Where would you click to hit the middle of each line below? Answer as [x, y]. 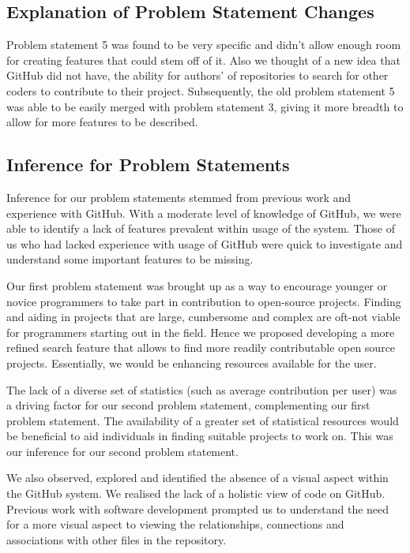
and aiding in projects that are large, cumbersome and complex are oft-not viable [203, 317]
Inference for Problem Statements [148, 164]
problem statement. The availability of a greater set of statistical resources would [203, 420]
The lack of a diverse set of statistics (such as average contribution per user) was [202, 389]
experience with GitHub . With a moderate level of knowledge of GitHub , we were [204, 213]
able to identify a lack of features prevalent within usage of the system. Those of [201, 228]
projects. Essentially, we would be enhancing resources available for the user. [192, 362]
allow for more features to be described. [102, 122]
